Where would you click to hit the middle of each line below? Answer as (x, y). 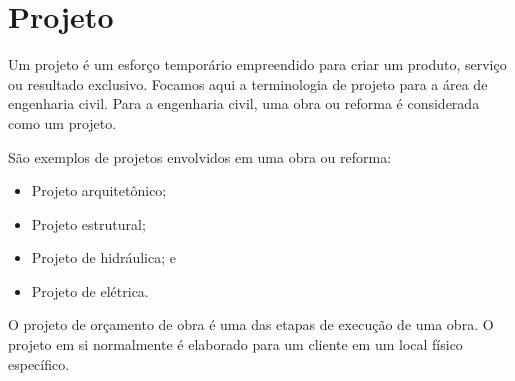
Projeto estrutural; (88, 223)
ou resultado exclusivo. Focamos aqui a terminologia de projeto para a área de (248, 83)
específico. (39, 363)
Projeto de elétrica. (90, 290)
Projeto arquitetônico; (99, 190)
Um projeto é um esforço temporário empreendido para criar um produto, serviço (257, 64)
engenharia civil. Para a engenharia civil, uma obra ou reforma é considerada (244, 103)
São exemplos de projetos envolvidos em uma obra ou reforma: (200, 156)
